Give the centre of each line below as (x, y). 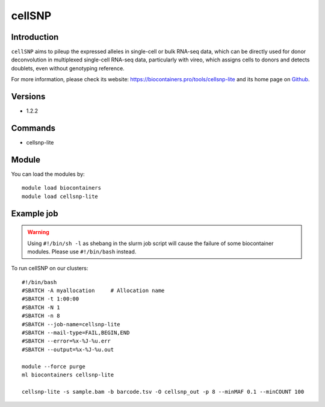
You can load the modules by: (48, 174)
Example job (35, 213)
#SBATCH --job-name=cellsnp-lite (71, 324)
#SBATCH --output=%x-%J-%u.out (68, 350)
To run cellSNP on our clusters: (50, 269)
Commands (33, 128)
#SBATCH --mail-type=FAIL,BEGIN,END (76, 333)
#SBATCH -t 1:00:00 (51, 299)
